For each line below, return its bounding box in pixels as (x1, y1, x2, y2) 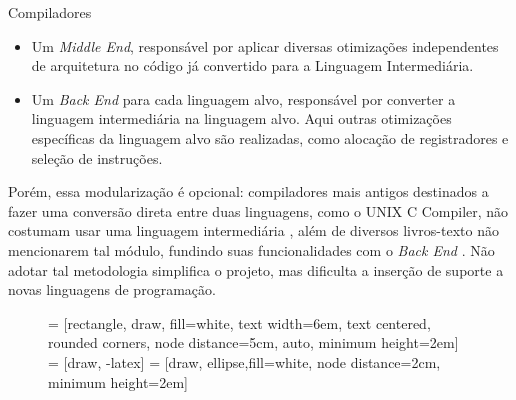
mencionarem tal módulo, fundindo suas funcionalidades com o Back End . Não (8, 239, 495, 260)
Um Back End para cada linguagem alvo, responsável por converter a (31, 88, 456, 109)
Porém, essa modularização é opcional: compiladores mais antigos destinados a (8, 181, 489, 202)
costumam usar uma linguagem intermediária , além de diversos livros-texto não (8, 220, 499, 241)
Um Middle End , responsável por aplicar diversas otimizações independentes (31, 35, 499, 56)
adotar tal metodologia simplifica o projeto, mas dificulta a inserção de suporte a (8, 259, 504, 280)
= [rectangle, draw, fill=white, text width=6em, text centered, (48, 312, 431, 333)
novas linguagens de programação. (8, 279, 216, 300)
